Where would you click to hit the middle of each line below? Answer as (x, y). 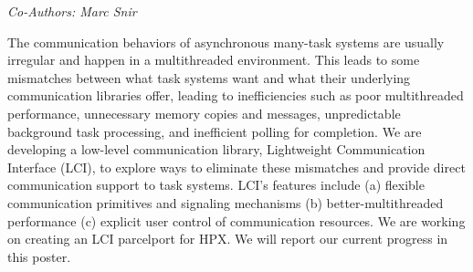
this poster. (39, 256)
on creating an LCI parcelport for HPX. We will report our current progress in (228, 239)
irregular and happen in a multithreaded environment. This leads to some (214, 60)
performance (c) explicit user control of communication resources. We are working (236, 220)
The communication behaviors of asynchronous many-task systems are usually (226, 42)
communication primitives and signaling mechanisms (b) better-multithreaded (226, 202)
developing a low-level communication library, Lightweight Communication (216, 149)
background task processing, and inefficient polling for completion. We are (215, 131)
